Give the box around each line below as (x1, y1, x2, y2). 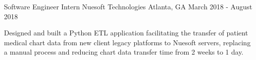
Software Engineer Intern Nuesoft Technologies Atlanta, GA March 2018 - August (4, 1, 253, 11)
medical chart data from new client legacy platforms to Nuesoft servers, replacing (4, 37, 251, 47)
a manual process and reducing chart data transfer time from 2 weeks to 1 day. (4, 47, 244, 57)
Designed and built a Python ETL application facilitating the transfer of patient (4, 28, 248, 38)
